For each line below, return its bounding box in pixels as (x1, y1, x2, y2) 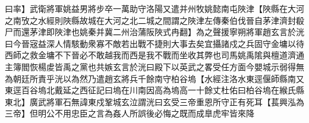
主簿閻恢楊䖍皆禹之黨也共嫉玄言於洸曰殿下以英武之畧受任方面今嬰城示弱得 (5, 60, 296, 72)
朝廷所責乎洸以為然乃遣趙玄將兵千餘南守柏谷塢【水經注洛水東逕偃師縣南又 (12, 72, 304, 84)
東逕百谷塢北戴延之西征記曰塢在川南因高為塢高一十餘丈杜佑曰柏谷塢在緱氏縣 (5, 84, 304, 96)
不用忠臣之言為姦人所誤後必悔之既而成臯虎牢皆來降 (54, 107, 254, 119)
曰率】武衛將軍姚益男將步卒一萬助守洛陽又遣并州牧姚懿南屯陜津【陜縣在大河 (5, 2, 304, 14)
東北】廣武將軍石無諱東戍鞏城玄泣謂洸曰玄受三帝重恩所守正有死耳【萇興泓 (5, 95, 296, 108)
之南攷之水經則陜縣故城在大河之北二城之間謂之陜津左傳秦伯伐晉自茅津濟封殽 (5, 14, 304, 26)
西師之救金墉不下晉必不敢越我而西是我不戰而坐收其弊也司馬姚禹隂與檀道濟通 (5, 49, 304, 61)
